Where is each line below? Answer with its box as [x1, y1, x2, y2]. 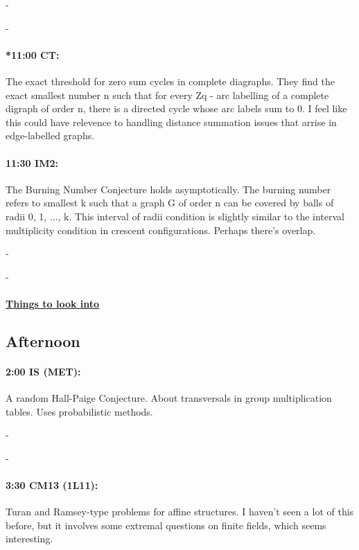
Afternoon [6, 330, 80, 351]
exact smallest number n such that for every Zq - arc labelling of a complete [6, 87, 329, 102]
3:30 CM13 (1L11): [6, 478, 98, 493]
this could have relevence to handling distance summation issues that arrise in [6, 114, 337, 129]
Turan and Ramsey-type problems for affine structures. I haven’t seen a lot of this [6, 504, 354, 519]
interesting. [6, 531, 53, 546]
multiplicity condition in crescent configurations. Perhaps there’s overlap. [6, 222, 316, 237]
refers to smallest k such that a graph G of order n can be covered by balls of [6, 195, 334, 210]
